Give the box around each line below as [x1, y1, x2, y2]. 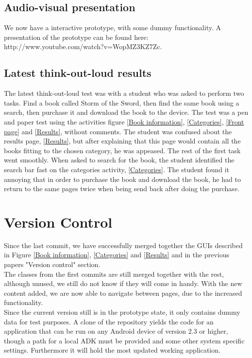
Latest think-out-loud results [4, 65, 151, 80]
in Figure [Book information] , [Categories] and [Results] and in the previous [4, 250, 229, 260]
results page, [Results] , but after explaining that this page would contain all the [4, 136, 241, 146]
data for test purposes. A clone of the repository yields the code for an [4, 316, 214, 326]
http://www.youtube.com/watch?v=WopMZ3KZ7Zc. [4, 41, 162, 52]
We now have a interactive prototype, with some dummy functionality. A [4, 22, 221, 33]
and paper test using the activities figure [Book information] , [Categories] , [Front [4, 116, 244, 126]
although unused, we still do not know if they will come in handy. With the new [4, 278, 242, 288]
